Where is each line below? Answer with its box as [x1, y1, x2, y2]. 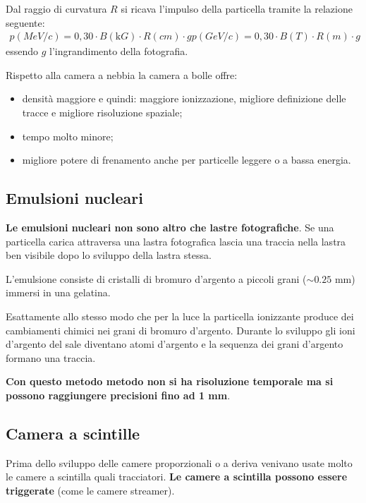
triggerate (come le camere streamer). [6, 483, 175, 497]
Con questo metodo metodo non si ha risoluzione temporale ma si [6, 374, 334, 389]
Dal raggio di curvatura [6, 1, 107, 16]
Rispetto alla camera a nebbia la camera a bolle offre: [6, 67, 238, 82]
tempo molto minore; [22, 128, 114, 143]
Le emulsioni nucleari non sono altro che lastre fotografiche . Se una [6, 219, 334, 234]
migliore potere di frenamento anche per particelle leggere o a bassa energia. [22, 152, 351, 167]
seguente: [6, 15, 45, 30]
